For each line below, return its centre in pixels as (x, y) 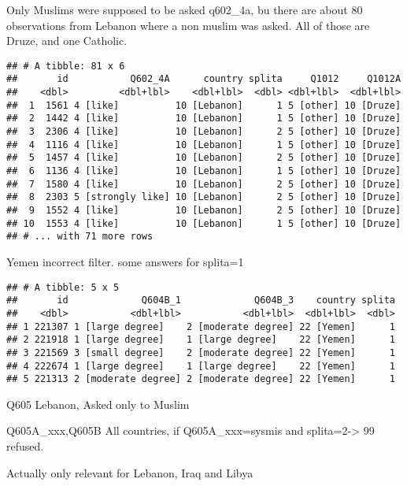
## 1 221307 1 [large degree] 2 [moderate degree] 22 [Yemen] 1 (201, 326)
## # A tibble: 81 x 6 (66, 66)
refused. (25, 446)
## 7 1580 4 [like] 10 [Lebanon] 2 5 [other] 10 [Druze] (204, 184)
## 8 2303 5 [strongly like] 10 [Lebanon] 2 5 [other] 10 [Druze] (204, 197)
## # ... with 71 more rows (80, 237)
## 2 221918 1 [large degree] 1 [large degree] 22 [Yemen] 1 (201, 340)
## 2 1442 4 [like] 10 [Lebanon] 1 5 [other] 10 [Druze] (204, 119)
